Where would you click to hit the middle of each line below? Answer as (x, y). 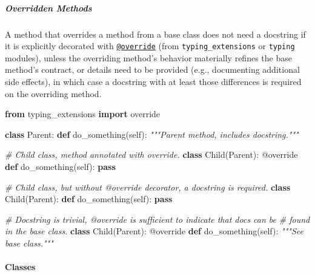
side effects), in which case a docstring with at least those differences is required (153, 81)
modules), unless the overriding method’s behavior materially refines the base (148, 57)
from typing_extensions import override (83, 114)
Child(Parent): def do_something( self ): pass (89, 199)
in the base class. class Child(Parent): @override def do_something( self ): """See (154, 231)
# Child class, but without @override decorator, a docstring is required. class (148, 187)
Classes (20, 267)
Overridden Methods (48, 8)
